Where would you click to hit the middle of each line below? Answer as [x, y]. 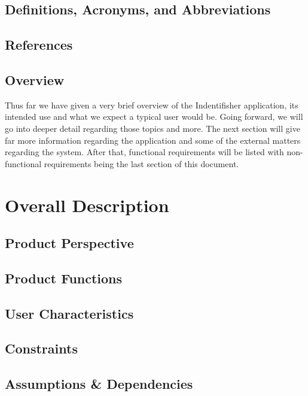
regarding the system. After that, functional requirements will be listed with [144, 152]
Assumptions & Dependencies [99, 384]
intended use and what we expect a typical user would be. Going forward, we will [154, 117]
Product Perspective [69, 243]
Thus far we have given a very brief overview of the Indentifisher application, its [152, 105]
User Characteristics [69, 313]
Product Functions [64, 278]
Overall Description [87, 205]
